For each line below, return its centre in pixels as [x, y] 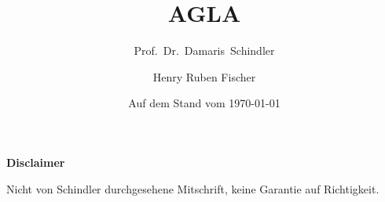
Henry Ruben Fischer [204, 76]
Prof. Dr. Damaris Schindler [204, 50]
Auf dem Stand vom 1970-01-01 [204, 103]
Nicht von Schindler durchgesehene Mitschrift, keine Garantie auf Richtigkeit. [193, 188]
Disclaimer [36, 162]
